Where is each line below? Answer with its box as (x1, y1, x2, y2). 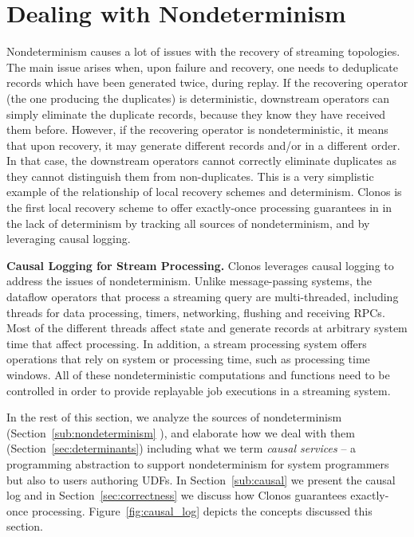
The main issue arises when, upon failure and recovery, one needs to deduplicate (6, 58, 398, 75)
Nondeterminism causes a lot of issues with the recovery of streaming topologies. (6, 43, 400, 60)
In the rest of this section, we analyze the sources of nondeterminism (6, 409, 342, 425)
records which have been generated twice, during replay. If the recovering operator (6, 74, 408, 91)
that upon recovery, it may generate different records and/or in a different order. (6, 136, 400, 153)
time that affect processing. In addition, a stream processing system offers (6, 335, 367, 351)
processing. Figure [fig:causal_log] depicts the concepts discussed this (31, 502, 373, 519)
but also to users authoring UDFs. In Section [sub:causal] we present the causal (6, 471, 396, 488)
